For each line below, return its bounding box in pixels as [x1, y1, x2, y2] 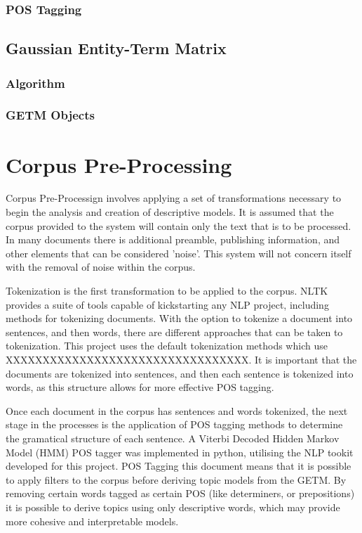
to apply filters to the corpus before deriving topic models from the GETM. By [6, 472, 347, 487]
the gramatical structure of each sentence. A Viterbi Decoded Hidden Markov [6, 430, 340, 445]
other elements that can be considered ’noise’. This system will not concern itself [6, 245, 351, 260]
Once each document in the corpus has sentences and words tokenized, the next [6, 403, 348, 418]
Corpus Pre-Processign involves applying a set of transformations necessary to [6, 191, 342, 205]
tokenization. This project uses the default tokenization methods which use [6, 338, 328, 353]
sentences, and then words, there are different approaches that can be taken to [6, 324, 343, 339]
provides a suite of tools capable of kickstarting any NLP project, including [6, 297, 329, 312]
